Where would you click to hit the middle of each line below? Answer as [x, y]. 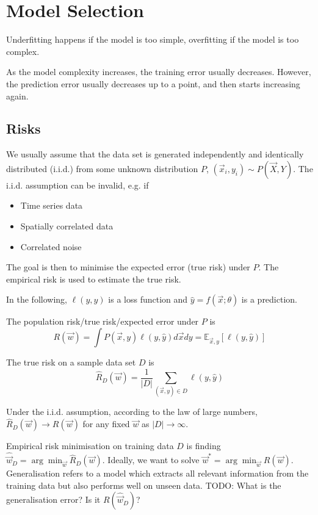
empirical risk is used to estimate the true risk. [94, 279]
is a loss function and [148, 299]
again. [17, 95]
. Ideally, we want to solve [151, 460]
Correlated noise [51, 246]
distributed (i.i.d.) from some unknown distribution [102, 168]
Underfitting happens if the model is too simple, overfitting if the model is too [153, 39]
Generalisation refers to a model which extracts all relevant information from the [157, 473]
